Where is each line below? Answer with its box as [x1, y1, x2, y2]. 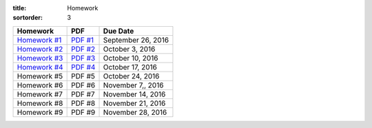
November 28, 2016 [103, 107, 167, 117]
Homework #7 [17, 89, 63, 99]
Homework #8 [17, 98, 63, 108]
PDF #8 [71, 98, 96, 108]
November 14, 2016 [103, 89, 166, 99]
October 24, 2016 [103, 71, 160, 81]
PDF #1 [71, 35, 94, 45]
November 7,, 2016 [103, 80, 164, 89]
